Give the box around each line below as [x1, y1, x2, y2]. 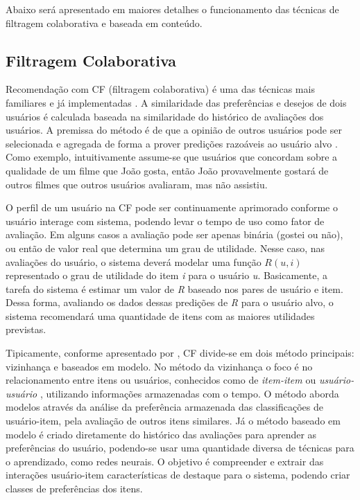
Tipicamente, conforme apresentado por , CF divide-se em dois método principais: [6, 346, 354, 360]
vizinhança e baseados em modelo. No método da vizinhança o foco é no [6, 359, 313, 373]
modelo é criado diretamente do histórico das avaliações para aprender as [6, 427, 317, 441]
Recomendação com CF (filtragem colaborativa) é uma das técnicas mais [6, 82, 315, 96]
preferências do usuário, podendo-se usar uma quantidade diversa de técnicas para [6, 440, 354, 455]
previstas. [6, 322, 46, 337]
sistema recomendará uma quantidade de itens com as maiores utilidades [6, 308, 315, 323]
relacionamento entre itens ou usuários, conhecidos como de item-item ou [6, 373, 316, 387]
